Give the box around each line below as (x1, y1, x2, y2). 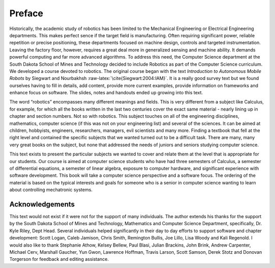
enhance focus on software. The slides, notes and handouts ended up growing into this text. (9, 90, 203, 96)
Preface (9, 8, 43, 19)
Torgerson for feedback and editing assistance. (9, 256, 109, 262)
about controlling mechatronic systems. (9, 186, 93, 193)
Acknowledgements (9, 200, 75, 208)
